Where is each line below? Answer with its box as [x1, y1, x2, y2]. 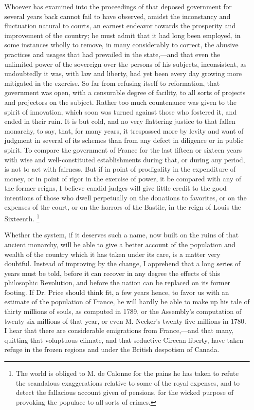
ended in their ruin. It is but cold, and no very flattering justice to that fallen [4, 116, 236, 126]
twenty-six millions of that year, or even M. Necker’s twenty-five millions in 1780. [4, 315, 246, 326]
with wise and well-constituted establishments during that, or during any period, [4, 154, 245, 164]
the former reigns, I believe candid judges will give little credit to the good [4, 183, 227, 193]
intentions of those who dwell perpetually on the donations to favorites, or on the [4, 192, 247, 202]
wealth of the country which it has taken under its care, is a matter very [4, 249, 220, 259]
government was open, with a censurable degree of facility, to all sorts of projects [4, 87, 246, 98]
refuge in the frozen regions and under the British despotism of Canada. [4, 344, 219, 354]
